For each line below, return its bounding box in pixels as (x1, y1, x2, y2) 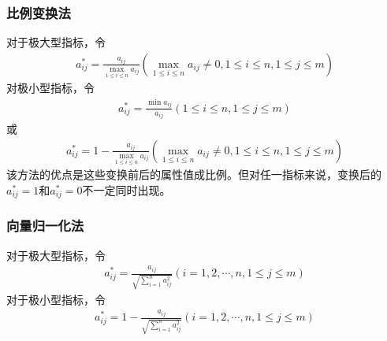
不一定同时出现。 (82, 181, 171, 198)
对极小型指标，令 (6, 80, 95, 96)
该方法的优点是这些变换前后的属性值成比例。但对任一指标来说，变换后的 (6, 166, 381, 183)
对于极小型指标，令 (6, 291, 106, 307)
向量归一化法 (6, 216, 84, 235)
